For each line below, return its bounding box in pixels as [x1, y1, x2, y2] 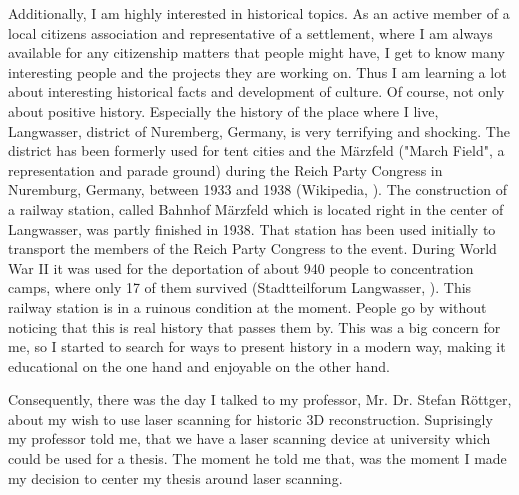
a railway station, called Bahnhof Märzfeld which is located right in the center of [8, 198, 504, 219]
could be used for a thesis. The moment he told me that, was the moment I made [8, 448, 507, 469]
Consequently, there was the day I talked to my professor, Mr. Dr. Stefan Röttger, [8, 389, 512, 410]
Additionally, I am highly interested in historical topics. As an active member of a [8, 3, 510, 23]
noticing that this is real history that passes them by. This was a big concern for [8, 316, 501, 337]
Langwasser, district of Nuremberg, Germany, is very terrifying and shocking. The [8, 120, 510, 141]
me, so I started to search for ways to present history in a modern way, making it [8, 336, 506, 357]
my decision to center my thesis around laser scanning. [8, 467, 343, 488]
